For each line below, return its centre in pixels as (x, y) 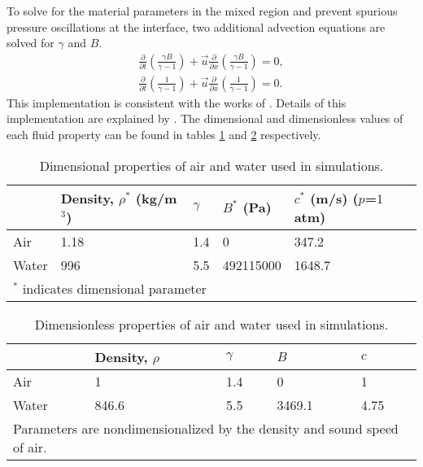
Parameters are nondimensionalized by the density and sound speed (206, 428)
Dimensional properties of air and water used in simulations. (211, 165)
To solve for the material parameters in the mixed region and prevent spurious (202, 11)
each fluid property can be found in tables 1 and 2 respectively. (164, 135)
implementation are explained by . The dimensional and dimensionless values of (205, 118)
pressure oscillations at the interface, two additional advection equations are (196, 26)
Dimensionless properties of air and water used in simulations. (211, 324)
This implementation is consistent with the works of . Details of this (177, 102)
